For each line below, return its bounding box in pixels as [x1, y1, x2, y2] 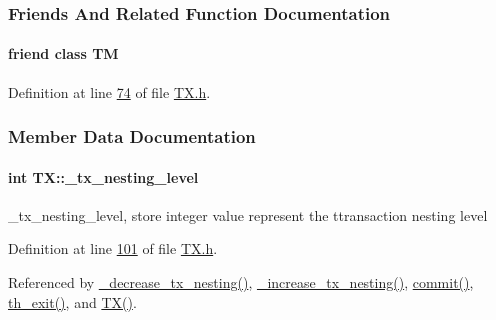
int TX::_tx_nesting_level [8, 166, 199, 187]
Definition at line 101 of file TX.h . [8, 238, 218, 259]
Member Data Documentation [8, 124, 256, 149]
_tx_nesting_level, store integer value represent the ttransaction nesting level [8, 204, 488, 225]
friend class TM [8, 43, 119, 64]
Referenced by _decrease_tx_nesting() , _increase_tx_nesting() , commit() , [8, 272, 474, 293]
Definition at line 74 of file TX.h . [8, 81, 211, 102]
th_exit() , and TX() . [8, 291, 137, 312]
